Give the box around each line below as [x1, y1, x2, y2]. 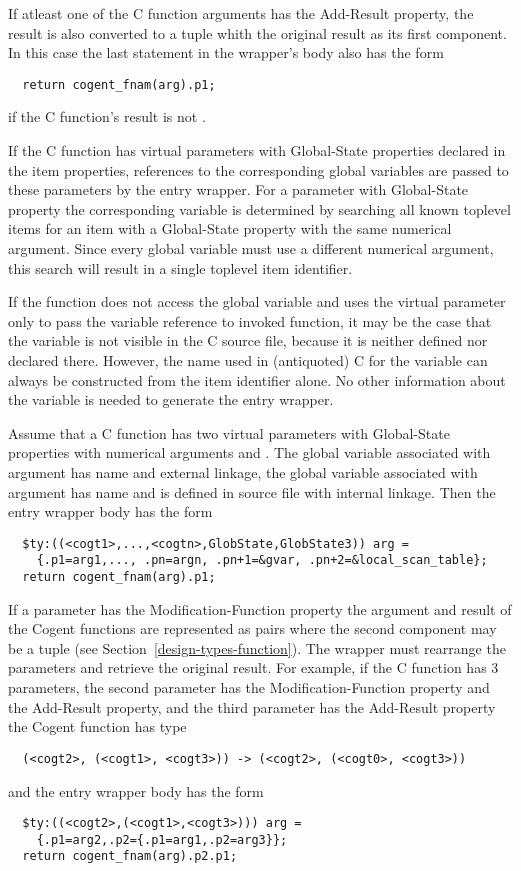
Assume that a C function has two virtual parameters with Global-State [8, 422, 450, 443]
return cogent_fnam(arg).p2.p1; [22, 849, 238, 864]
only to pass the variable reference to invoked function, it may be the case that [8, 310, 492, 331]
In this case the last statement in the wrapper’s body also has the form [8, 42, 444, 63]
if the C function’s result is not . [8, 106, 206, 127]
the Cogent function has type [8, 716, 187, 737]
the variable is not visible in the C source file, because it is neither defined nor [8, 330, 488, 351]
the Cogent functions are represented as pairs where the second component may [8, 618, 497, 639]
